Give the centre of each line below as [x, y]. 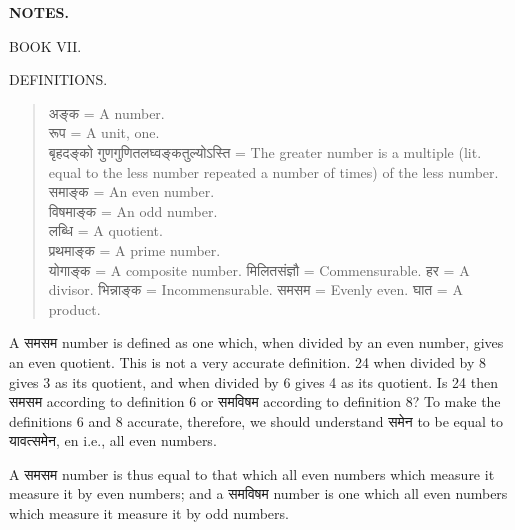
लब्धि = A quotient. [105, 230]
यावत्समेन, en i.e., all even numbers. [113, 440]
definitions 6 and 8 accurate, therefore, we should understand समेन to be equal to [256, 420]
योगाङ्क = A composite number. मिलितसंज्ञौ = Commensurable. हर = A [259, 269]
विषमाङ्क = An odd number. [133, 210]
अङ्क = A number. [106, 112]
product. [74, 308]
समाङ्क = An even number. [131, 191]
